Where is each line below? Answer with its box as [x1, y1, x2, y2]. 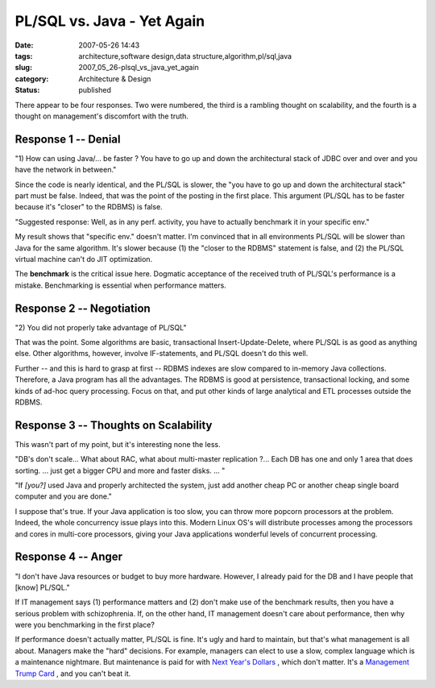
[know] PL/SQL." [14, 582, 70, 592]
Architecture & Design [78, 73, 151, 84]
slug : [14, 63, 32, 73]
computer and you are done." [14, 491, 112, 501]
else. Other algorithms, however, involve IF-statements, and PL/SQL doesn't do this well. [14, 349, 309, 359]
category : [14, 73, 49, 84]
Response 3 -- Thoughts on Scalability [14, 418, 213, 432]
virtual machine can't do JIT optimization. [14, 254, 153, 263]
